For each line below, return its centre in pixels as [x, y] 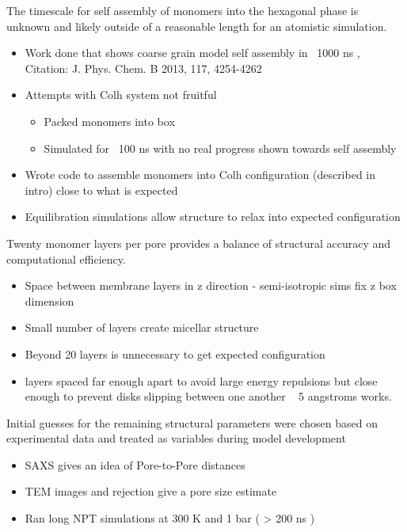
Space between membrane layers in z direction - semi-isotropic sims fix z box [211, 285]
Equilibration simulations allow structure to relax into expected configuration [213, 217]
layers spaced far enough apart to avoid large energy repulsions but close [201, 380]
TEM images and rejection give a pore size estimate [151, 491]
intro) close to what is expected [101, 190]
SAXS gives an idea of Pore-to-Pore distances [135, 464]
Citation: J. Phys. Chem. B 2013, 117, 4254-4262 [143, 68]
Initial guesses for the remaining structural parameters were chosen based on [192, 422]
